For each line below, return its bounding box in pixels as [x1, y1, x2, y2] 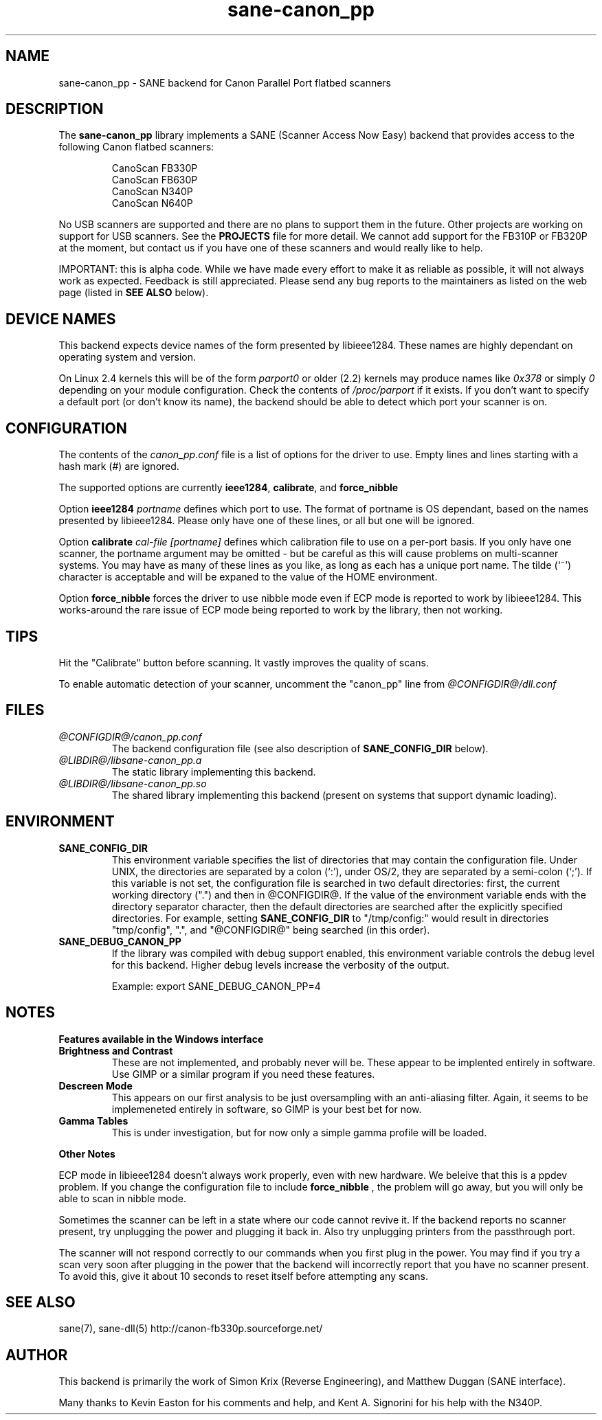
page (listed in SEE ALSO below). [58, 286, 209, 299]
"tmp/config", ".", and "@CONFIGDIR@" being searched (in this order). [111, 923, 430, 936]
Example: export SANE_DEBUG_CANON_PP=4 [111, 980, 321, 992]
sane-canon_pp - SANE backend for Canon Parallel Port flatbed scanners [58, 76, 392, 89]
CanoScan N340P [111, 185, 193, 198]
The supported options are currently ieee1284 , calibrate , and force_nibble [58, 482, 399, 494]
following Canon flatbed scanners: [58, 141, 214, 153]
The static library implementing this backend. [111, 765, 316, 778]
